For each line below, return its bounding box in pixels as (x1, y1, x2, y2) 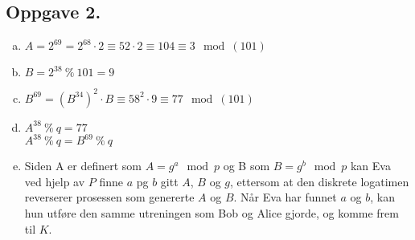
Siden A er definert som (24, 157, 142, 174)
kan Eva (350, 157, 391, 174)
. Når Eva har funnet (233, 189, 337, 205)
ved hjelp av (24, 173, 85, 189)
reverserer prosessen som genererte (24, 189, 195, 205)
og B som (223, 157, 270, 174)
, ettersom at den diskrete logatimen (230, 173, 409, 189)
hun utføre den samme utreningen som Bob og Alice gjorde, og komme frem (24, 204, 399, 221)
